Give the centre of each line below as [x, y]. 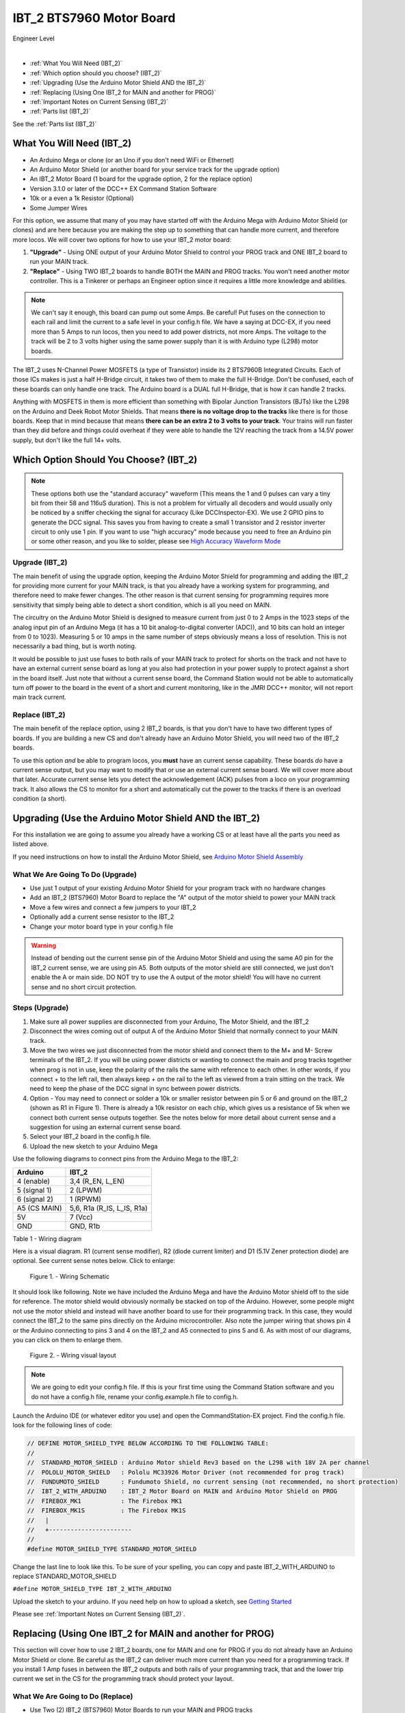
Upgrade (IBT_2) [40, 563]
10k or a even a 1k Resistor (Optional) [82, 198]
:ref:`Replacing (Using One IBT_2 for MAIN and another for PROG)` [123, 92]
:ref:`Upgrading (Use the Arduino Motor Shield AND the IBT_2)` [118, 83]
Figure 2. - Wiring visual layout [73, 1355]
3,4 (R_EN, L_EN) [97, 1181]
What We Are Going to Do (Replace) [73, 1697]
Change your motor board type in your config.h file [102, 926]
